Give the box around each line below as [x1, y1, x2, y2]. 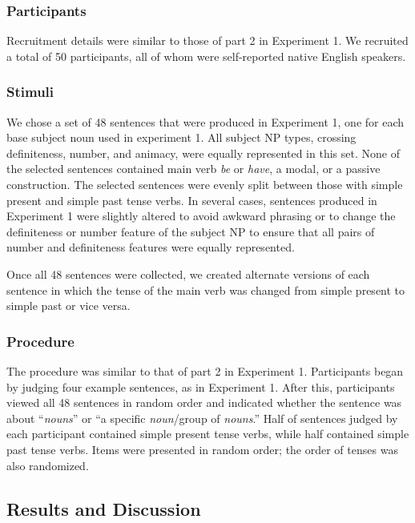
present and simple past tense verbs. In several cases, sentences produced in [6, 191, 377, 208]
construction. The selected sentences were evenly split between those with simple [6, 176, 403, 192]
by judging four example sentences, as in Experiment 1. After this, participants [6, 378, 395, 395]
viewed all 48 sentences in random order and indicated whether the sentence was [6, 394, 402, 411]
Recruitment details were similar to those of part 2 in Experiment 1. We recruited [6, 32, 409, 49]
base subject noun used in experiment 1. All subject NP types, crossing [6, 129, 357, 146]
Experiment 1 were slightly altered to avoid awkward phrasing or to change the [6, 207, 396, 224]
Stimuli [6, 82, 54, 102]
